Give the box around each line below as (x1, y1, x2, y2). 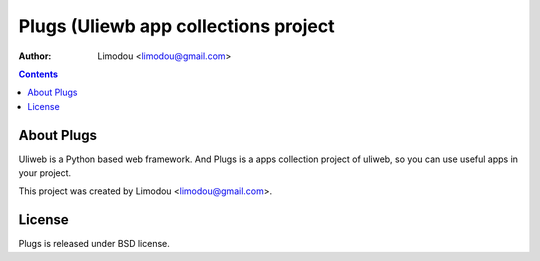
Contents (18, 68, 59, 80)
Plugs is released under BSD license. (18, 238, 170, 250)
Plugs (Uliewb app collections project (18, 15, 335, 37)
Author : (18, 50, 52, 62)
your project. (18, 167, 72, 179)
